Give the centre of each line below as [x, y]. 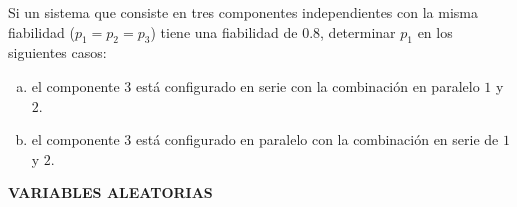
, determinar [358, 31]
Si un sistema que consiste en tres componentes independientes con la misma [243, 12]
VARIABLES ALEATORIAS [110, 192]
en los [435, 31]
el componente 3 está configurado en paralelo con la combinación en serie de [265, 139]
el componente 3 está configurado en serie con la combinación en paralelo [255, 85]
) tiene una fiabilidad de [224, 31]
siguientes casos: [57, 52]
